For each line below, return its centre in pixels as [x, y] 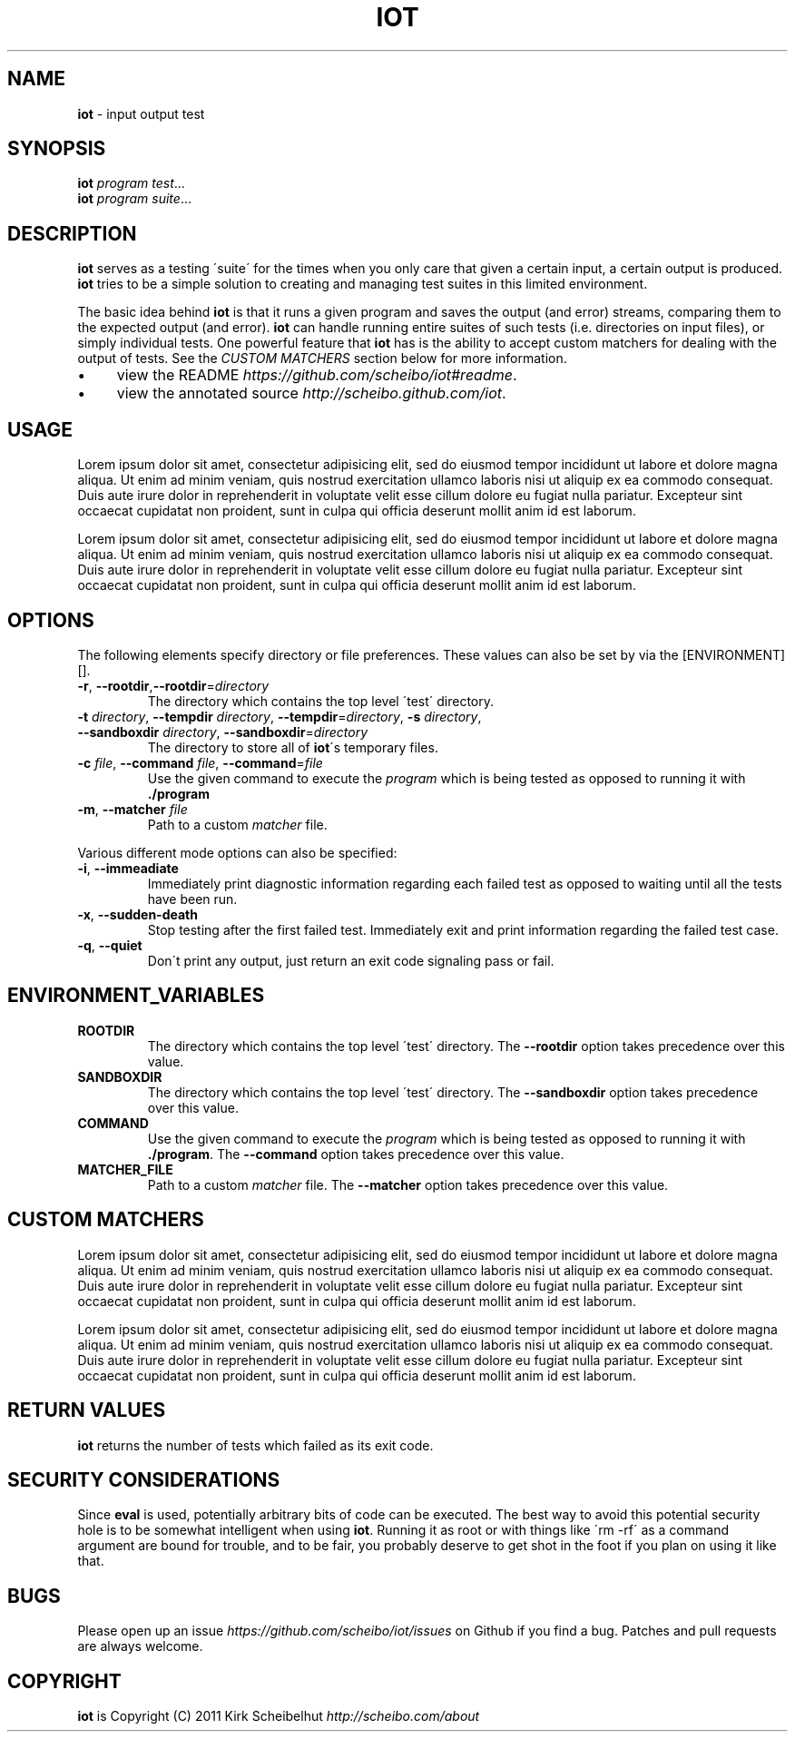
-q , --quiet [110, 945]
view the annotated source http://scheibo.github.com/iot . [311, 393]
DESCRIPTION [72, 233]
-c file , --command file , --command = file [200, 762]
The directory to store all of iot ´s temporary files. [293, 747]
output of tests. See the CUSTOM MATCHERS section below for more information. [322, 359]
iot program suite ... [134, 199]
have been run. [192, 899]
